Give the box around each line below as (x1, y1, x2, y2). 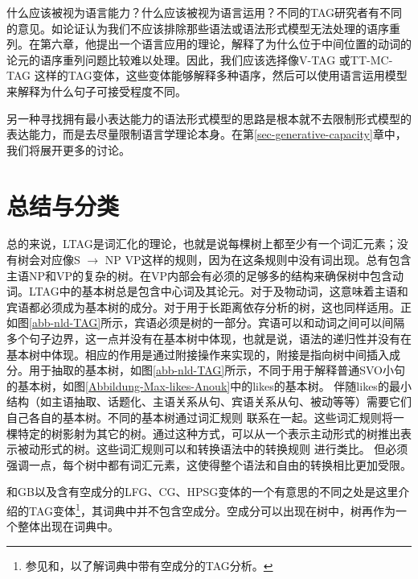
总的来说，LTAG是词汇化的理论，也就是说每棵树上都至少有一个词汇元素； (6, 235, 397, 252)
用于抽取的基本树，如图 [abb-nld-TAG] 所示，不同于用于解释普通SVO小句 (28, 362, 405, 378)
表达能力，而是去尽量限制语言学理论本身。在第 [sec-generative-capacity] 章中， (6, 126, 407, 143)
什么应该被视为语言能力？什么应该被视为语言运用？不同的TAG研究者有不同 (6, 4, 403, 20)
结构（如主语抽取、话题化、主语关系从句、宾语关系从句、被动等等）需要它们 (6, 393, 412, 410)
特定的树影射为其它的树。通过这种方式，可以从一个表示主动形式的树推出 (17, 424, 400, 441)
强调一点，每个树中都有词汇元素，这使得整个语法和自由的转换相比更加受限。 (6, 456, 412, 473)
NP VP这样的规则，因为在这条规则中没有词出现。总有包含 (104, 251, 412, 268)
